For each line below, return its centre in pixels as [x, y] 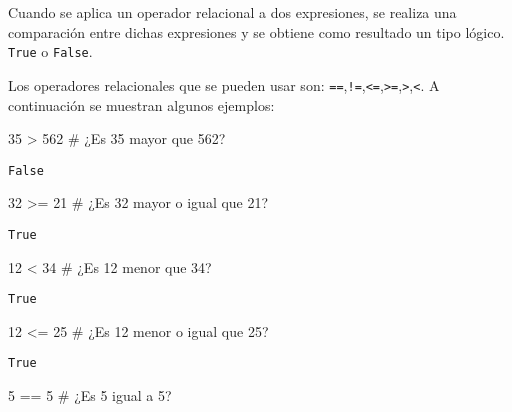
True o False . [50, 51]
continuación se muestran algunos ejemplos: [141, 104]
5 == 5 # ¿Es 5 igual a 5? [90, 395]
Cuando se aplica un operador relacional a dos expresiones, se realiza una [232, 12]
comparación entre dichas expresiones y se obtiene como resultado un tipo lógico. [256, 31]
